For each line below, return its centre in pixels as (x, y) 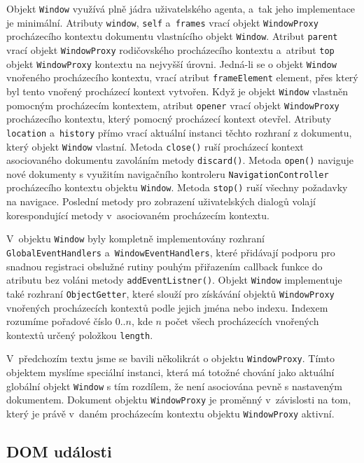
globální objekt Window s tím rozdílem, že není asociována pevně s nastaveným (175, 386)
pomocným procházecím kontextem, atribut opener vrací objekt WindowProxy (173, 105)
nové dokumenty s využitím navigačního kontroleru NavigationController (168, 173)
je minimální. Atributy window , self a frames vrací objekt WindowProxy (162, 22)
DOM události (59, 451)
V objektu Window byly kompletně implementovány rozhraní (135, 239)
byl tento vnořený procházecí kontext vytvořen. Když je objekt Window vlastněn (177, 91)
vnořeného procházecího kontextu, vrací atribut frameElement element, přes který (182, 77)
